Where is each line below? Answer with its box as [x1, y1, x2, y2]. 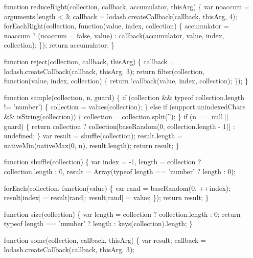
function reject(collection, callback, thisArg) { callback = [4, 56, 175, 66]
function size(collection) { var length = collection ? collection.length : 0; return [4, 208, 241, 219]
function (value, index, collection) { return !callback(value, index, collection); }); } [4, 76, 249, 86]
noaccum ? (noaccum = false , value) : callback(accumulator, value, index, [4, 30, 224, 40]
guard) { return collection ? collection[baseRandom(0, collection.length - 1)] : [4, 121, 235, 131]
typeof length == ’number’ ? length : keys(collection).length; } [4, 218, 193, 229]
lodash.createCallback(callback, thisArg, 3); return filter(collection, [4, 66, 205, 76]
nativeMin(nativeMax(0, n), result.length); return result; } [4, 140, 179, 150]
